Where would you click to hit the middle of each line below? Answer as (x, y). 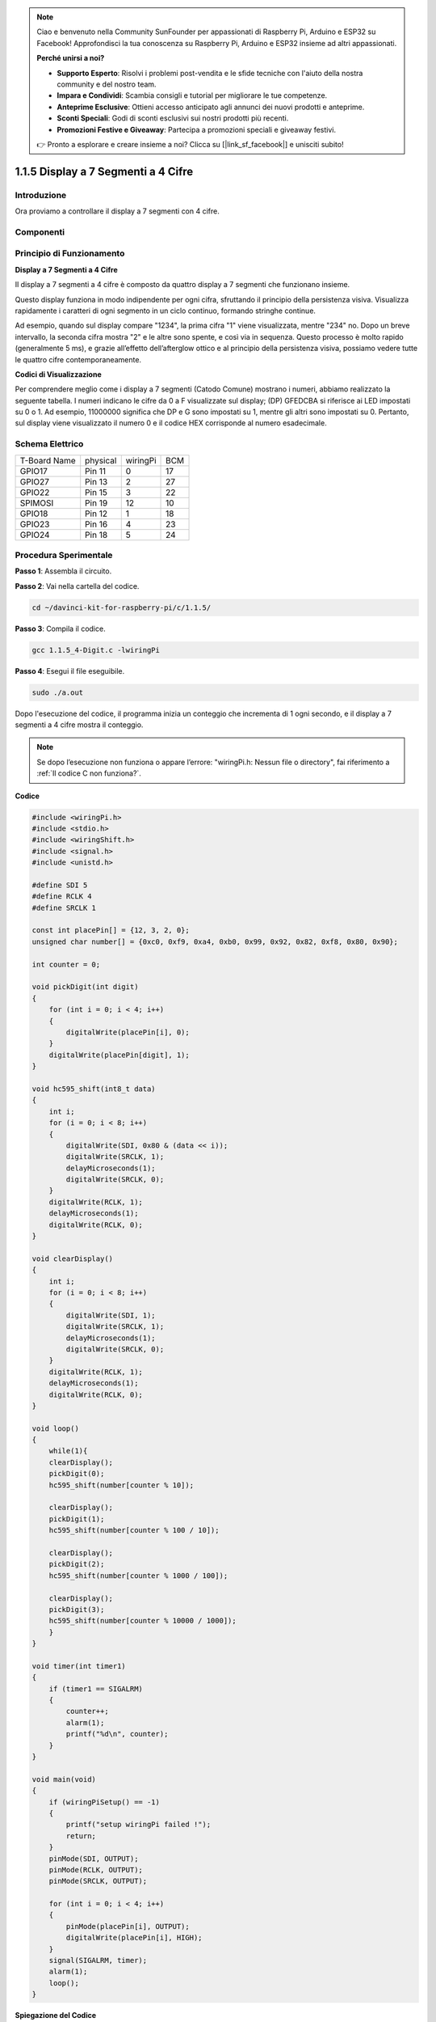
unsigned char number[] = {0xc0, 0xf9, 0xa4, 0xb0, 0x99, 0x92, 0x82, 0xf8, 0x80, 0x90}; (215, 941)
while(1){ (68, 1451)
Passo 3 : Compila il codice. (60, 628)
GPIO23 (35, 524)
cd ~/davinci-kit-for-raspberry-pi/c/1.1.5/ (122, 607)
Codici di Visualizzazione (58, 374)
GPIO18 (34, 514)
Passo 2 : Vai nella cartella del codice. (77, 586)
